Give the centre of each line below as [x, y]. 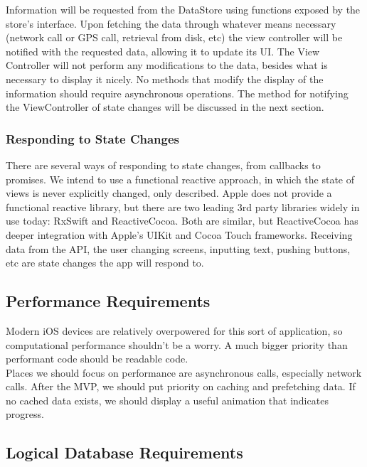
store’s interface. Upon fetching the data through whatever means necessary [171, 23]
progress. [25, 414]
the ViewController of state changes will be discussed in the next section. [165, 107]
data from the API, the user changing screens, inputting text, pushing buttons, [178, 248]
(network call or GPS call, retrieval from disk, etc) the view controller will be [174, 37]
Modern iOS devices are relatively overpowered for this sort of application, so [174, 330]
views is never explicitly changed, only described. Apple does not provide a [169, 193]
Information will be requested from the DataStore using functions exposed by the [183, 9]
